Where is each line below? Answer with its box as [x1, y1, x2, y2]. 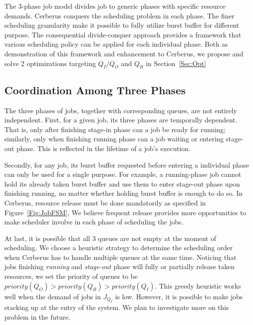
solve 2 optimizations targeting [4, 58, 96, 68]
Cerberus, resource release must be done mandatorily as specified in [4, 197, 206, 207]
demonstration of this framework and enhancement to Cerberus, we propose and [4, 48, 244, 58]
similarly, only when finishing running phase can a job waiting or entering [4, 134, 224, 144]
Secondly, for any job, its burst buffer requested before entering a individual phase [4, 159, 249, 170]
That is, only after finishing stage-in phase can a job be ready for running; [4, 124, 226, 134]
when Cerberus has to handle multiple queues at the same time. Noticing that [4, 252, 236, 262]
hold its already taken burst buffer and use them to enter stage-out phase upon [4, 178, 240, 188]
